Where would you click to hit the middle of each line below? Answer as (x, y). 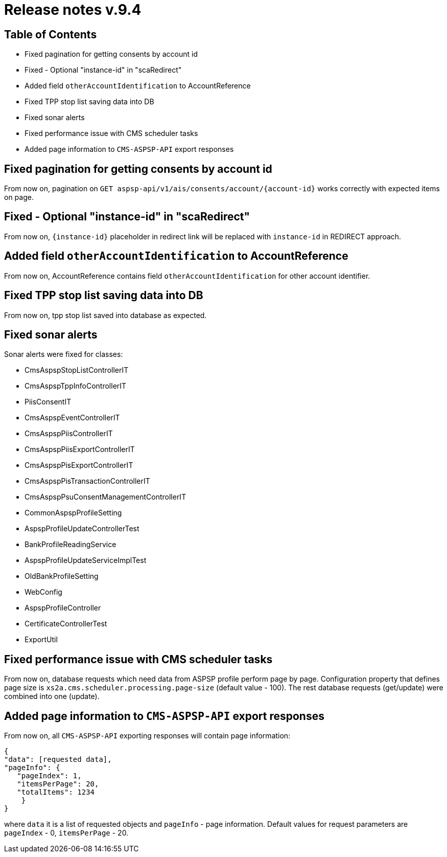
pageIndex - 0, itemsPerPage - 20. (66, 833)
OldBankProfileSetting (62, 576)
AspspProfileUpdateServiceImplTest (86, 560)
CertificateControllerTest (66, 624)
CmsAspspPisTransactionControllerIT (87, 481)
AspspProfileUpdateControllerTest (82, 529)
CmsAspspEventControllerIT (72, 418)
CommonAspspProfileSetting (73, 513)
